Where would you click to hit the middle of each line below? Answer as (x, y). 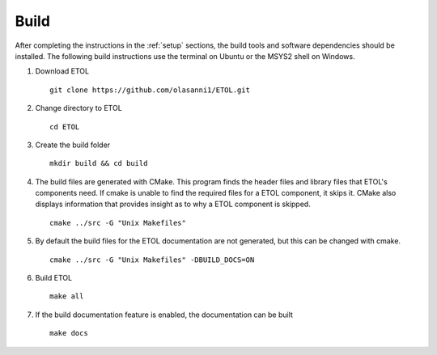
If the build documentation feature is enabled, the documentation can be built (164, 315)
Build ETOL (54, 278)
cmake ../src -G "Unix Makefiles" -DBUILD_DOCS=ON (152, 260)
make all (67, 296)
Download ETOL (62, 71)
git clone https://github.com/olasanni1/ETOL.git (150, 90)
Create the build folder (73, 145)
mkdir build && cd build (99, 163)
